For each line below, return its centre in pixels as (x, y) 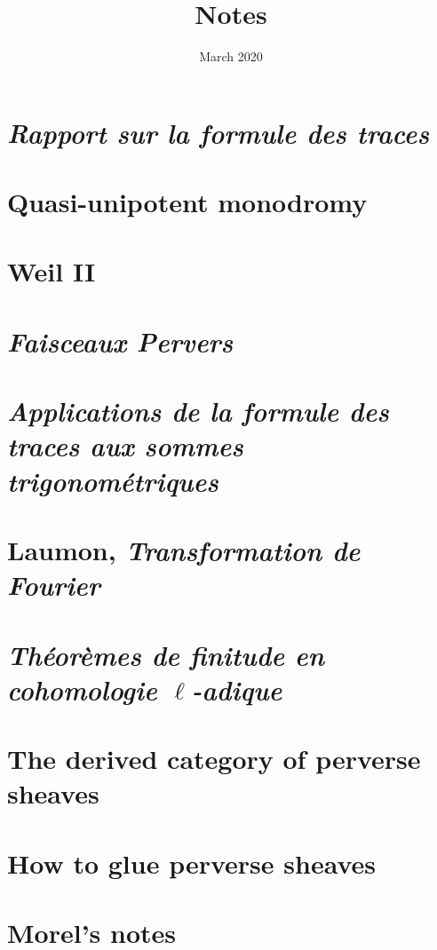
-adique (237, 689)
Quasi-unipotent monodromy (187, 202)
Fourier (54, 585)
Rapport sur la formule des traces (218, 132)
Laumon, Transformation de (184, 550)
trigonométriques (113, 480)
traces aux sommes (125, 446)
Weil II (52, 271)
